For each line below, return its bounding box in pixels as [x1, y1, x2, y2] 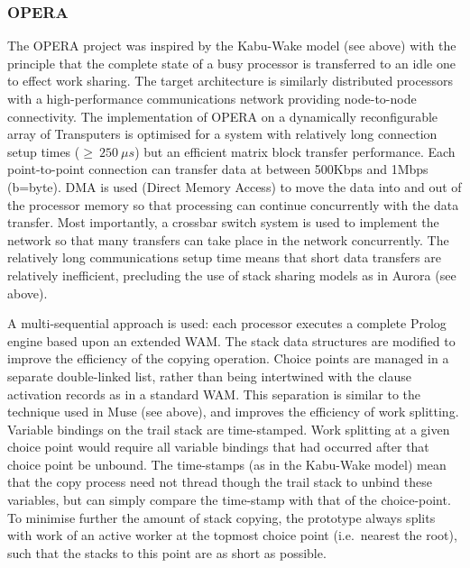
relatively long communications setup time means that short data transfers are [7, 248, 441, 267]
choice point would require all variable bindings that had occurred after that [7, 437, 429, 456]
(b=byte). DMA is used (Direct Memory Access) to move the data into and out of [7, 177, 462, 196]
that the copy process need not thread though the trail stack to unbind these [7, 472, 432, 491]
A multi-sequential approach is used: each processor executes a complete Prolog [7, 314, 447, 333]
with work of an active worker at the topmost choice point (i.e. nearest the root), [7, 526, 457, 545]
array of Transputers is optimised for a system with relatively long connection [7, 124, 438, 143]
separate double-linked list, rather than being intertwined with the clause [7, 366, 412, 385]
